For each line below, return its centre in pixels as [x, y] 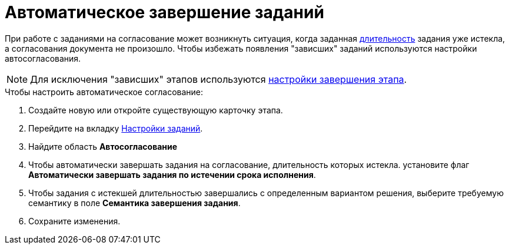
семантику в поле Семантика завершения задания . [134, 203]
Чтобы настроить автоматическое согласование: [104, 92]
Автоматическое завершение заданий [164, 12]
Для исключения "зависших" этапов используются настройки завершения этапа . [219, 79]
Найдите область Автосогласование [103, 146]
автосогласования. [43, 58]
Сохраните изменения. [74, 221]
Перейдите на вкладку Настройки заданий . [116, 128]
